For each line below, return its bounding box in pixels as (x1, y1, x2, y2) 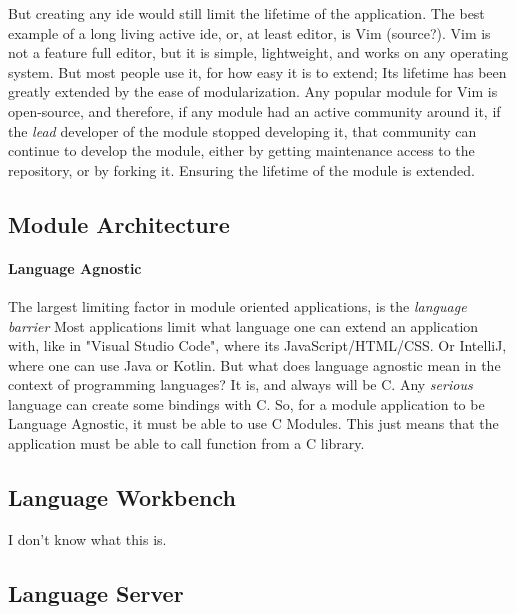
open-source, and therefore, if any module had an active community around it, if (8, 100, 501, 121)
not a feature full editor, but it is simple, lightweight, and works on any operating (8, 42, 509, 63)
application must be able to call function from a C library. (8, 433, 365, 454)
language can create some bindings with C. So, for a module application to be (8, 393, 485, 414)
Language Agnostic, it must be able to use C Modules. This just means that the (8, 413, 499, 434)
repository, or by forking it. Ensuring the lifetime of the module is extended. (8, 159, 475, 180)
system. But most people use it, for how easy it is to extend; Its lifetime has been (8, 61, 507, 82)
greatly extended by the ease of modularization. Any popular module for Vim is (8, 81, 498, 102)
